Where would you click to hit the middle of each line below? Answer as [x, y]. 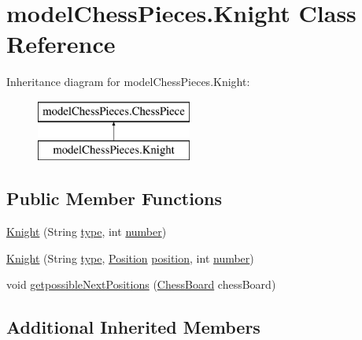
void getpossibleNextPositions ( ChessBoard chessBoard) [141, 284]
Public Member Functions [114, 198]
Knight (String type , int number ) [87, 232]
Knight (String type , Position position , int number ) [130, 258]
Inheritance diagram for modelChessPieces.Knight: [128, 82]
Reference [61, 44]
